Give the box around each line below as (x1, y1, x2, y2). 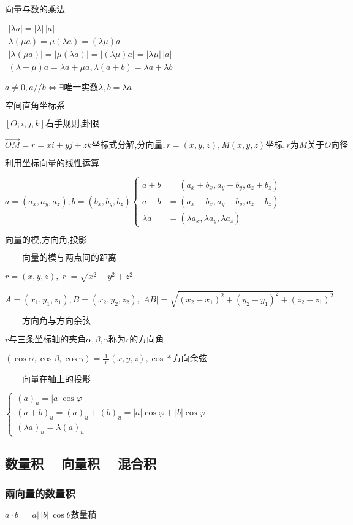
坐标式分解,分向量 (91, 141, 163, 150)
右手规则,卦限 (45, 120, 99, 129)
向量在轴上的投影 (22, 375, 91, 385)
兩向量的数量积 (5, 486, 75, 501)
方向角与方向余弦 (22, 317, 91, 326)
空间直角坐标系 (5, 102, 65, 111)
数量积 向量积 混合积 (5, 453, 157, 472)
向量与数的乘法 (5, 6, 65, 14)
